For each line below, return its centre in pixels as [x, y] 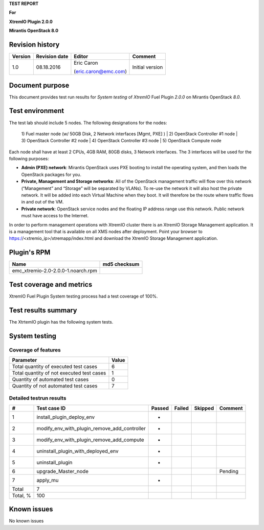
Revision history [34, 44]
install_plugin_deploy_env [66, 417]
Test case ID [51, 408]
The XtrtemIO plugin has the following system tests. [61, 322]
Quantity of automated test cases [50, 379]
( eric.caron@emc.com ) [100, 72]
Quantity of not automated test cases [55, 386]
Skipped [204, 408]
